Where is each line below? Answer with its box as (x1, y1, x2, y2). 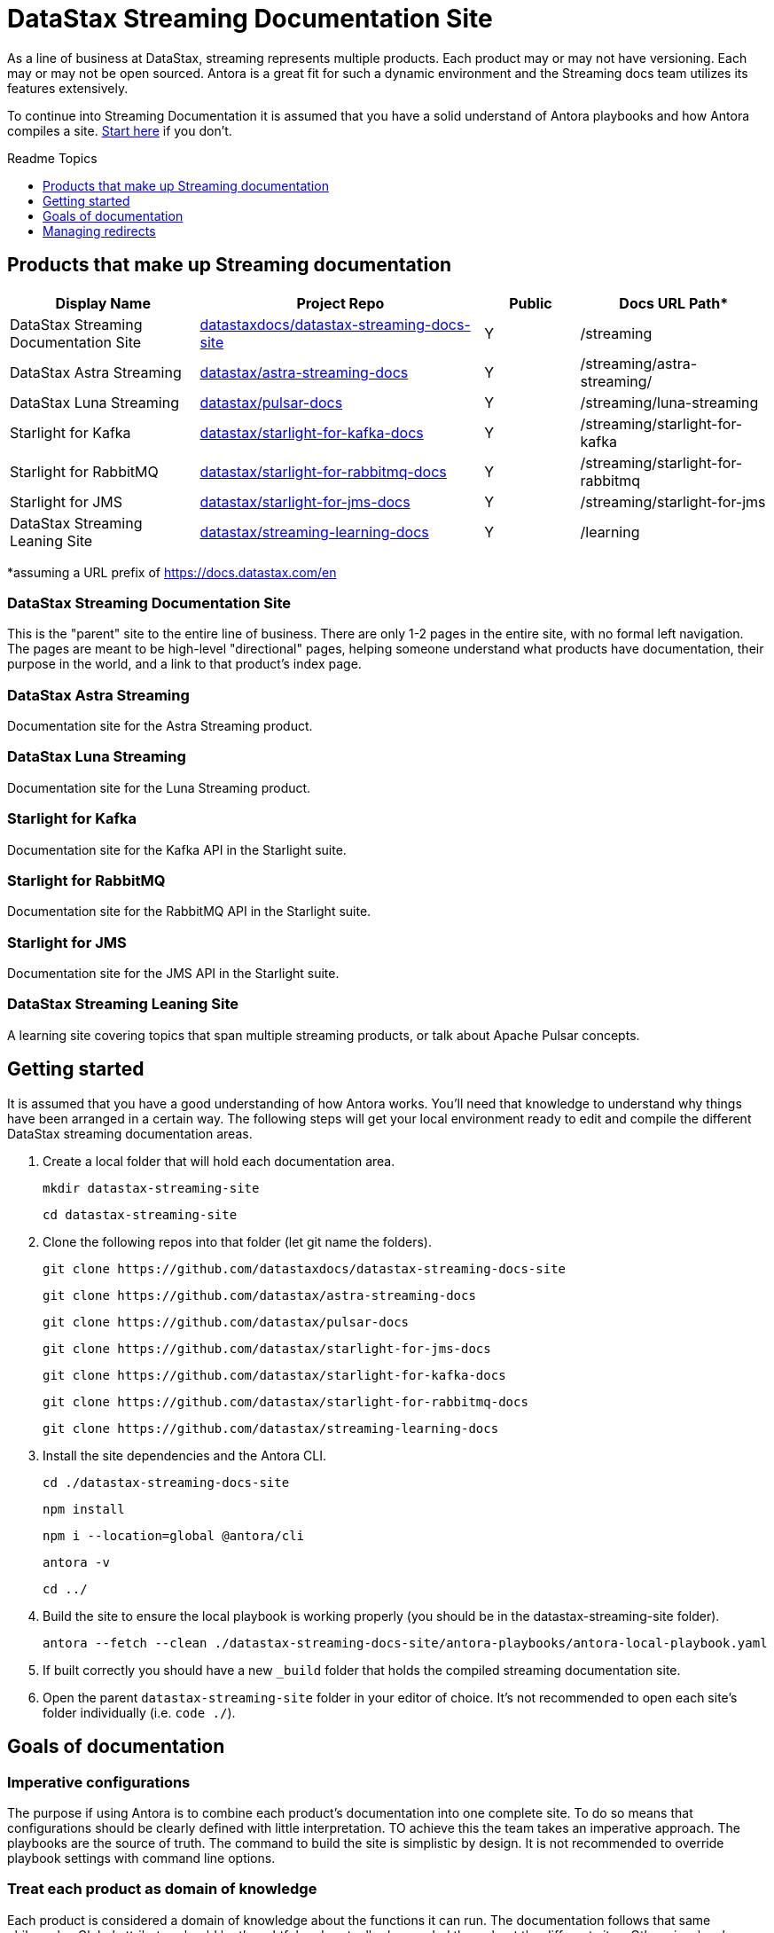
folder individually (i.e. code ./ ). (43, 1704, 236, 1720)
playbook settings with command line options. (7, 1850, 276, 1866)
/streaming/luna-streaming (580, 393, 759, 411)
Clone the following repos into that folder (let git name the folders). (43, 1233, 432, 1249)
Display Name (55, 293, 151, 312)
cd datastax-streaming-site (43, 1207, 238, 1222)
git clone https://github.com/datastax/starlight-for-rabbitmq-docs (43, 1394, 528, 1409)
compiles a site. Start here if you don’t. (7, 122, 232, 138)
